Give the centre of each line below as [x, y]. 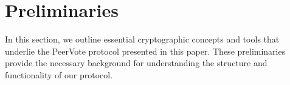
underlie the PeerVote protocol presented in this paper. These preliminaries [145, 51]
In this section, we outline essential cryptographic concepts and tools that [142, 39]
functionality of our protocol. [59, 74]
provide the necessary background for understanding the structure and [136, 63]
